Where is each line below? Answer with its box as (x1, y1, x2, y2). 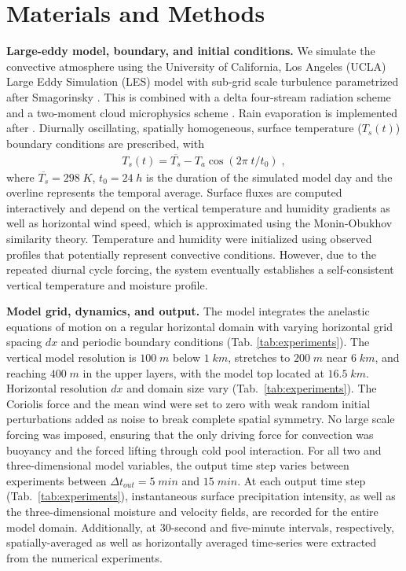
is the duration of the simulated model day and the (146, 168, 393, 185)
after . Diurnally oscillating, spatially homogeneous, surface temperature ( (6, 120, 362, 136)
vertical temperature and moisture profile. (6, 276, 208, 293)
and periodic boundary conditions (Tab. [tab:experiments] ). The (60, 333, 370, 350)
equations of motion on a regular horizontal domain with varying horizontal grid (6, 318, 393, 334)
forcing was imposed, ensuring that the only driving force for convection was (6, 426, 374, 443)
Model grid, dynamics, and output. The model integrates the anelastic (6, 303, 370, 319)
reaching (6, 364, 46, 381)
